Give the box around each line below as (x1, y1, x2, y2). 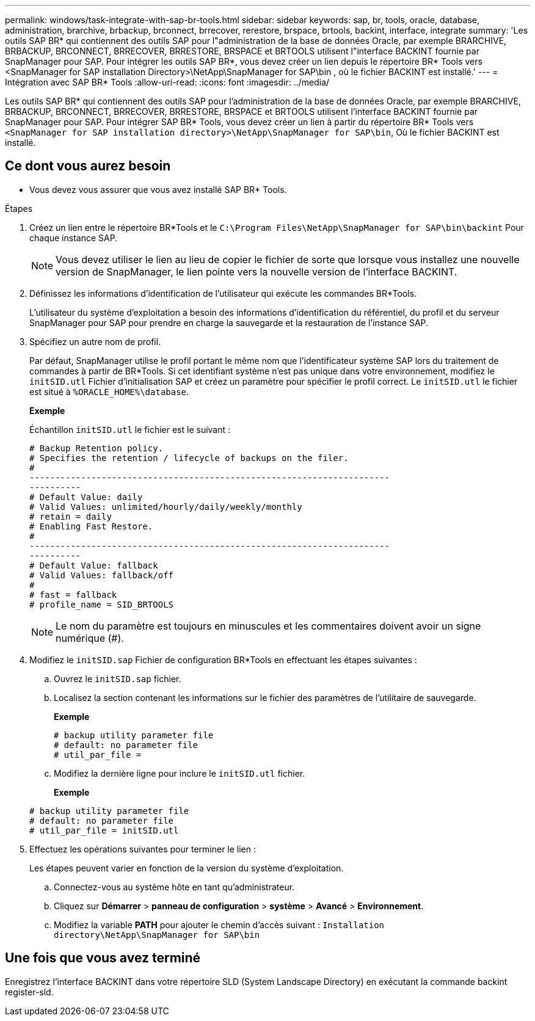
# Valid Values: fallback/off (29, 570, 174, 580)
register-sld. (5, 986, 54, 997)
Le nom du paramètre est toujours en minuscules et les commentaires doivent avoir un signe (56, 619, 481, 632)
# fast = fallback (29, 589, 117, 600)
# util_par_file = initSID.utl (29, 825, 179, 835)
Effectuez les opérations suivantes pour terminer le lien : (29, 843, 257, 854)
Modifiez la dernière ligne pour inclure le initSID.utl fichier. (54, 768, 305, 779)
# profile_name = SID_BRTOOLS (29, 599, 174, 609)
